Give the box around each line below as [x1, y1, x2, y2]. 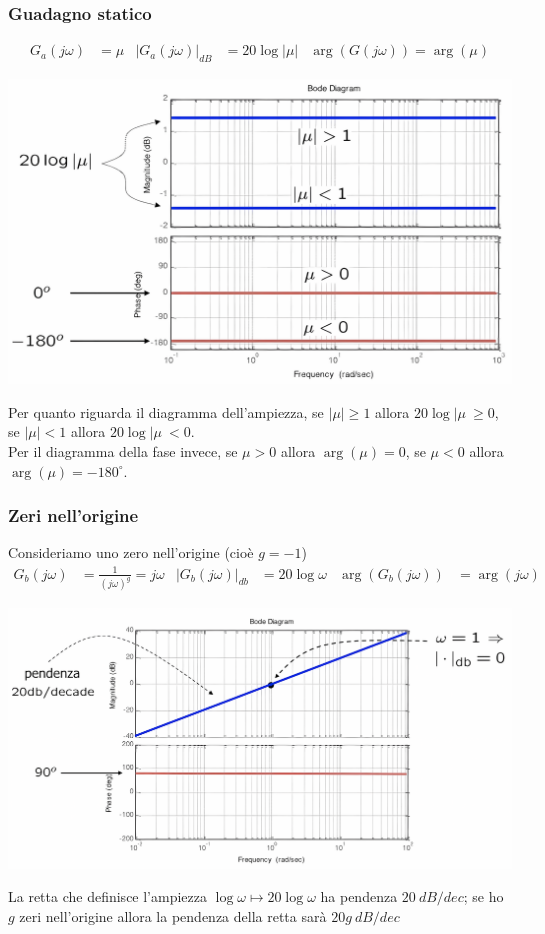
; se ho [463, 886, 504, 907]
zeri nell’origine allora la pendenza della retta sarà [19, 905, 327, 926]
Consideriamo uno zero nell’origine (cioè [8, 542, 254, 563]
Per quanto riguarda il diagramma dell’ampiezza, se [8, 401, 324, 422]
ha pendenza [320, 886, 398, 907]
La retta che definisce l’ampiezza [8, 886, 207, 907]
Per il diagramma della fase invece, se [8, 440, 238, 461]
